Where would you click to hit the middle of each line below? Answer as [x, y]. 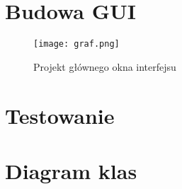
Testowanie [60, 115]
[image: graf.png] [76, 44]
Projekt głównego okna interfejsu [105, 66]
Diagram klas [71, 170]
